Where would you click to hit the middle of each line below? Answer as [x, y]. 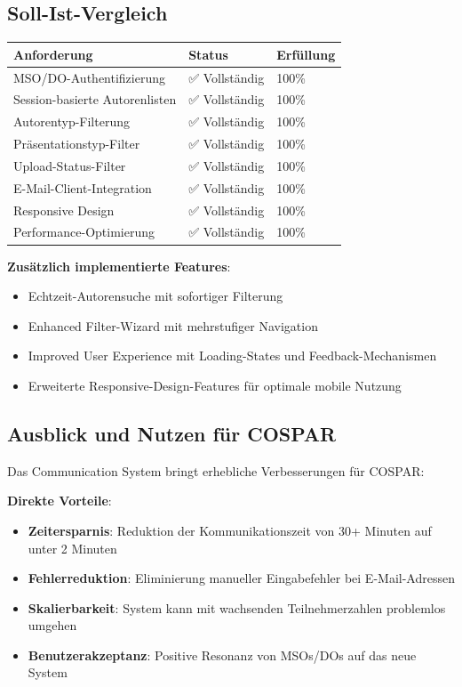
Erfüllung [306, 54]
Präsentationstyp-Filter [77, 144]
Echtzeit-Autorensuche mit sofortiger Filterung [155, 296]
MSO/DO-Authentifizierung [89, 77]
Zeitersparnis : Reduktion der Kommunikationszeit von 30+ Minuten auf [230, 530]
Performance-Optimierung [84, 232]
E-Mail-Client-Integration [83, 187]
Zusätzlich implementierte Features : [119, 266]
